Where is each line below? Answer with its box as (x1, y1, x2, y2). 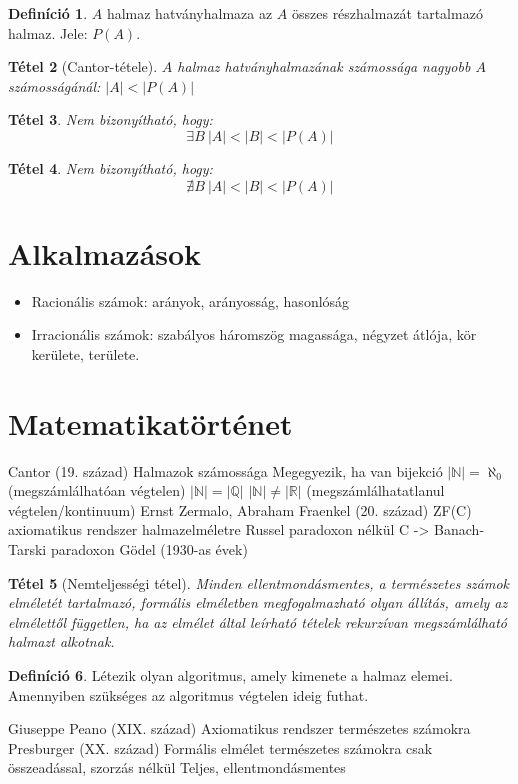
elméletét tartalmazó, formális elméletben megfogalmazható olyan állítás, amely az (8, 592, 508, 613)
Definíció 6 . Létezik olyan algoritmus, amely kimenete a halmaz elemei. (8, 664, 453, 685)
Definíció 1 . (8, 3, 88, 23)
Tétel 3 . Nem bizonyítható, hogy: (8, 109, 213, 130)
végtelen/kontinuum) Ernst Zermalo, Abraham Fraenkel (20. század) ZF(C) (8, 499, 472, 520)
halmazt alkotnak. (8, 631, 115, 652)
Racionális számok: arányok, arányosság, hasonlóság (31, 290, 350, 311)
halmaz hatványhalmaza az (106, 3, 273, 23)
